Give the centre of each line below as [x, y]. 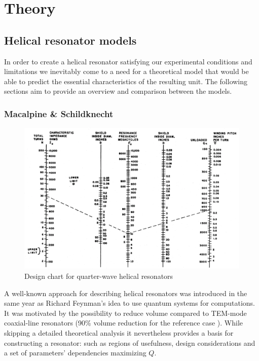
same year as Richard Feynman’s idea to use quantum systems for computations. [129, 303]
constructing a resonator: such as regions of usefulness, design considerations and [130, 342]
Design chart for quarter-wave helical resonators [99, 276]
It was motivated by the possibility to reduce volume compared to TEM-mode [125, 313]
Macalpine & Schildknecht [59, 113]
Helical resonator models [70, 40]
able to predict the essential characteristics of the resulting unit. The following [126, 81]
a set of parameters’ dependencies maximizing [75, 353]
